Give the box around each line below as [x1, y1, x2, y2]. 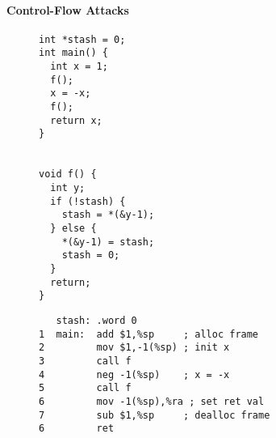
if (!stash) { [50, 195, 126, 207]
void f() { [39, 168, 97, 181]
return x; [50, 114, 102, 126]
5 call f [39, 382, 132, 394]
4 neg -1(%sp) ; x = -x [39, 368, 230, 381]
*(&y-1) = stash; [61, 236, 155, 248]
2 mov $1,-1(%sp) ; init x [39, 342, 230, 354]
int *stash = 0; [39, 33, 126, 45]
